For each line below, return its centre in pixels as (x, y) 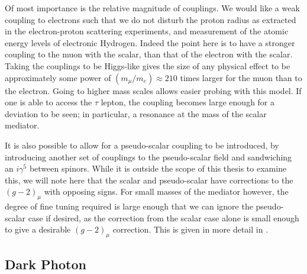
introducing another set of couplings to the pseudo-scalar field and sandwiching (148, 157)
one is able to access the (49, 102)
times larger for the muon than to (241, 77)
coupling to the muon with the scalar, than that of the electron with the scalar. (149, 54)
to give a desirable (38, 229)
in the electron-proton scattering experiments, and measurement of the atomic (147, 31)
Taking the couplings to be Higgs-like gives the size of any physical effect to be (148, 65)
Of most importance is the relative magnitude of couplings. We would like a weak (152, 8)
